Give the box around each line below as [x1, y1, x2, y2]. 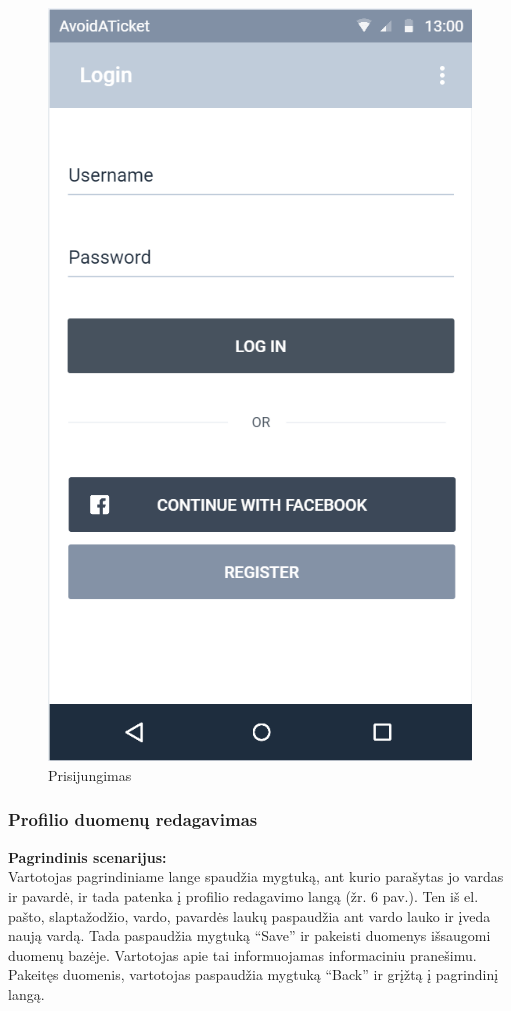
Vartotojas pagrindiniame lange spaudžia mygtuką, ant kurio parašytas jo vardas [8, 866, 504, 887]
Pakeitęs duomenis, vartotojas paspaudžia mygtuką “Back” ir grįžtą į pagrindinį [8, 964, 499, 985]
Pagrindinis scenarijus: [8, 846, 167, 867]
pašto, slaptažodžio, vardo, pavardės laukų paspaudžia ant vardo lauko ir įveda [8, 905, 491, 926]
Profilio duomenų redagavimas [8, 807, 258, 832]
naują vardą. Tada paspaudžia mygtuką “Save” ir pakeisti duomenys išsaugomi [8, 925, 491, 946]
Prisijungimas [48, 764, 132, 785]
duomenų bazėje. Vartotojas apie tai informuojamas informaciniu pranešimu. [8, 944, 477, 965]
